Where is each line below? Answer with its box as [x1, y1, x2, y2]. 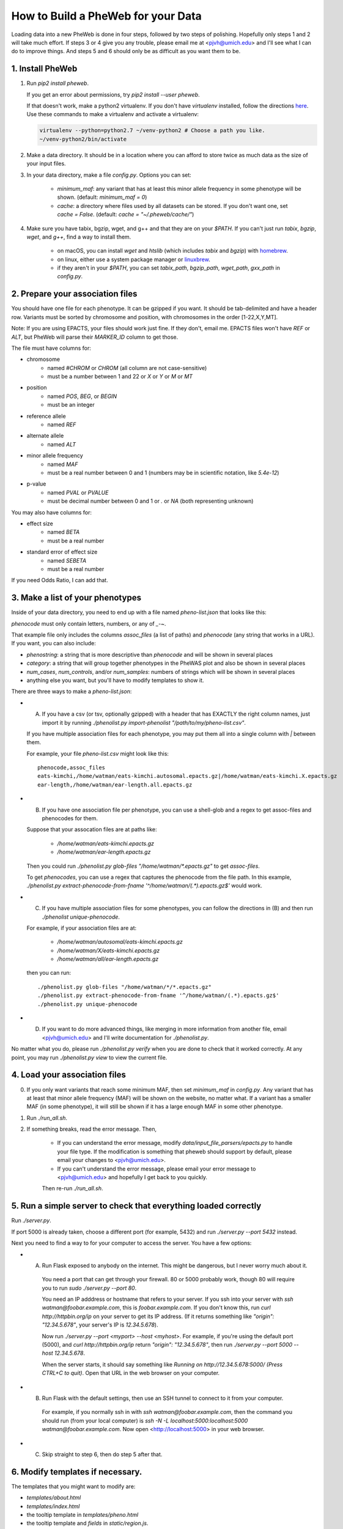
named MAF [47, 461, 78, 468]
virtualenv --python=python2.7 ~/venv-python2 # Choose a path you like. [39, 127, 265, 134]
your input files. [26, 160, 67, 168]
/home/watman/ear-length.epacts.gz [57, 848, 151, 856]
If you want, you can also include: [11, 640, 96, 647]
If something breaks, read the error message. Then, [26, 1125, 157, 1133]
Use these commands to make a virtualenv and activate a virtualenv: [26, 111, 199, 118]
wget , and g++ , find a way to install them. [26, 233, 131, 240]
